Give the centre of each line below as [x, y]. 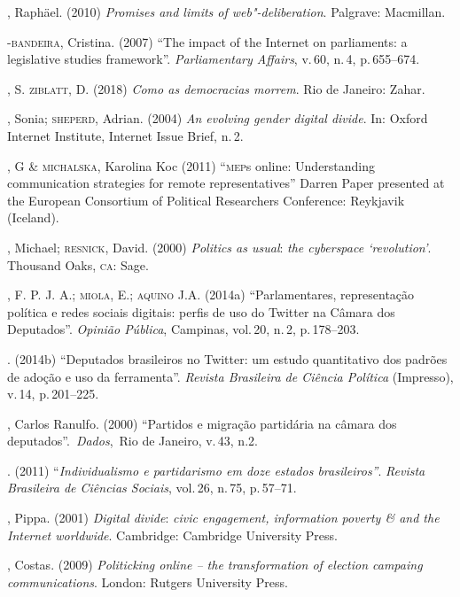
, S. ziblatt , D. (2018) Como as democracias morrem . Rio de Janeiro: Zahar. [216, 88]
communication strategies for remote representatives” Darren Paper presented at [226, 183]
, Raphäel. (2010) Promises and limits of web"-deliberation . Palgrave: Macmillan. [226, 12]
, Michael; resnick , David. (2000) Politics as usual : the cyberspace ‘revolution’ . [219, 247]
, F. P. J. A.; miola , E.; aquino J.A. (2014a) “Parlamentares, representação [211, 295]
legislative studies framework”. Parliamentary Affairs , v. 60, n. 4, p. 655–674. [214, 59]
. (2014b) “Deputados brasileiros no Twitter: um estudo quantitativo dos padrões [227, 358]
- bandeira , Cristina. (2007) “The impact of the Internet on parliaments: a [207, 41]
